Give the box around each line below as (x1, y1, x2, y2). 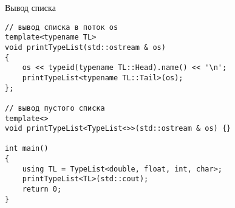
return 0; (22, 185, 62, 194)
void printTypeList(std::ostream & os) (5, 43, 166, 52)
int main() (5, 144, 49, 153)
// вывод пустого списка (5, 103, 105, 113)
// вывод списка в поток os (5, 23, 118, 32)
